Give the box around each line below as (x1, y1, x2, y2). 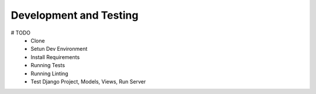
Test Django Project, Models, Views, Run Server (30, 78, 146, 85)
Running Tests (30, 62, 66, 69)
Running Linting (30, 70, 68, 77)
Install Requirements (30, 53, 80, 61)
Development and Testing (11, 9, 139, 22)
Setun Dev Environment (30, 46, 88, 53)
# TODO (11, 29, 30, 36)
